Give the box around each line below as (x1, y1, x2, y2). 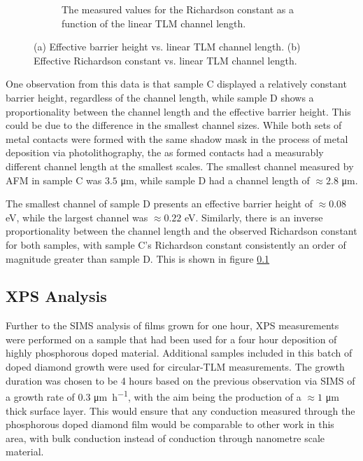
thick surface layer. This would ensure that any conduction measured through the (6, 403, 355, 418)
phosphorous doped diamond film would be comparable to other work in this (6, 417, 334, 432)
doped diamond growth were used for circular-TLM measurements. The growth (6, 359, 345, 374)
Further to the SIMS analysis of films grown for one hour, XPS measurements (6, 318, 339, 333)
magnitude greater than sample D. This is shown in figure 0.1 (6, 251, 270, 266)
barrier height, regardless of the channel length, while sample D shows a (6, 90, 314, 104)
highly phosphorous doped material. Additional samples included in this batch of (6, 345, 353, 360)
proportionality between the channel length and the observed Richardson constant (6, 223, 357, 238)
